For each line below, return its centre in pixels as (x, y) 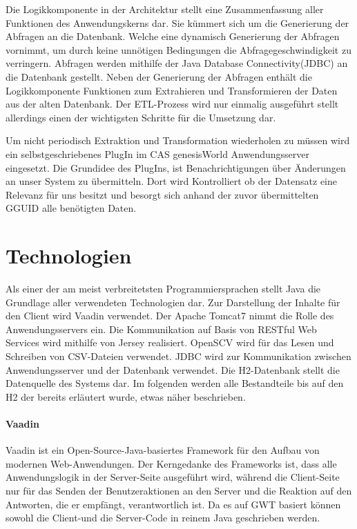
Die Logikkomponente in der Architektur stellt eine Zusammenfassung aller (165, 9)
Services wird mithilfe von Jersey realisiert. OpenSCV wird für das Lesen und (170, 342)
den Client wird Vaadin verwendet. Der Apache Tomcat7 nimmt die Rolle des (170, 316)
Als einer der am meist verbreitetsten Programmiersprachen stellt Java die (163, 289)
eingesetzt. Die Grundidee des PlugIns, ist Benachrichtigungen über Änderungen (176, 167)
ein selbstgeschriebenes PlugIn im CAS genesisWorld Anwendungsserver (158, 153)
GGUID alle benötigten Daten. (71, 208)
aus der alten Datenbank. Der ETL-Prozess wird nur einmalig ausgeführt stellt (172, 104)
